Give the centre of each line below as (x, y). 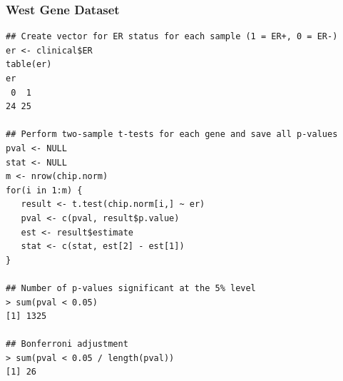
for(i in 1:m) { (44, 190)
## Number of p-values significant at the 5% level (131, 288)
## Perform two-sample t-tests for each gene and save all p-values (172, 134)
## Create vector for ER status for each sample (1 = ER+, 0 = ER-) (172, 37)
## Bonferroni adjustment (67, 344)
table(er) (29, 65)
